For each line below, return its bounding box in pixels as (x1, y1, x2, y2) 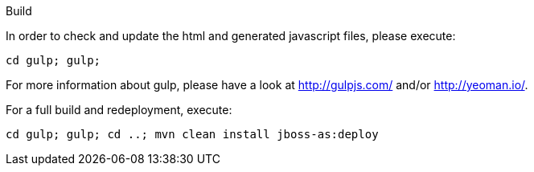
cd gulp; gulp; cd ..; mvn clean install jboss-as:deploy (6, 128, 379, 141)
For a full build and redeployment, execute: (6, 103, 232, 117)
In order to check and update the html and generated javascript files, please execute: (6, 29, 456, 43)
